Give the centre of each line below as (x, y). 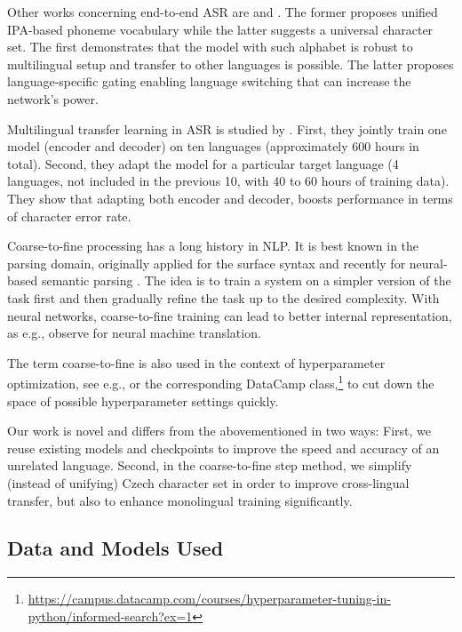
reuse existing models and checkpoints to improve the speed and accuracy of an (223, 448)
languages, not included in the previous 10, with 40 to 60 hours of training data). (228, 181)
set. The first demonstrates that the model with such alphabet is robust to (210, 47)
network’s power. (53, 98)
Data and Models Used (115, 548)
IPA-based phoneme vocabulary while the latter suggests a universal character (220, 29)
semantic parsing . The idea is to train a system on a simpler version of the (246, 280)
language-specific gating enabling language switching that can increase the (209, 81)
